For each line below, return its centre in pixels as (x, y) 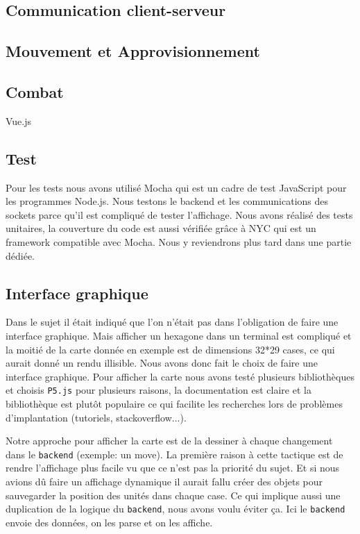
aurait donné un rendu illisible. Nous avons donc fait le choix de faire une (162, 363)
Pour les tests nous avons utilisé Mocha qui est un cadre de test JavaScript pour (176, 187)
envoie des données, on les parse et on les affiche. (109, 522)
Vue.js (19, 120)
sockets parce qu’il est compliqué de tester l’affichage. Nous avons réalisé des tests (179, 214)
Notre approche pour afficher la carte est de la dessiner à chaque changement (169, 441)
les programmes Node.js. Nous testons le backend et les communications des (167, 201)
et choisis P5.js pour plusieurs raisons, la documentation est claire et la (158, 390)
